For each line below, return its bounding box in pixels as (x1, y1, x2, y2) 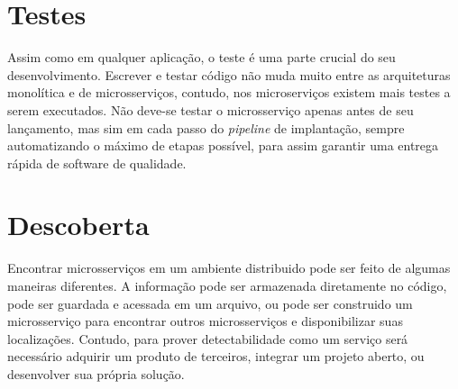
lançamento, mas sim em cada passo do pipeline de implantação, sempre (7, 118, 405, 137)
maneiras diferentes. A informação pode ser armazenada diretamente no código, (7, 276, 447, 294)
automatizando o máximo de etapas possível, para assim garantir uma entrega (7, 136, 439, 155)
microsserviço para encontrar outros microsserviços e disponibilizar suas (7, 312, 403, 330)
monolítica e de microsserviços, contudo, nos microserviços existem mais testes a (7, 83, 451, 102)
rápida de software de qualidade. (7, 153, 187, 172)
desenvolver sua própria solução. (7, 364, 185, 383)
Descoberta (7, 206, 150, 243)
